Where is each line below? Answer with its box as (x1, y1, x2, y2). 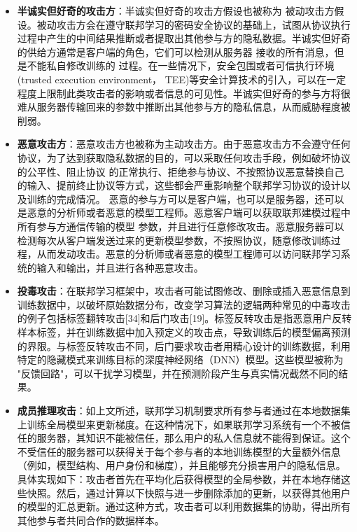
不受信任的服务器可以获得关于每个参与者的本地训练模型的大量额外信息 (17, 444, 341, 458)
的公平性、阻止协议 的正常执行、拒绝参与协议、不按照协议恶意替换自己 (17, 164, 344, 178)
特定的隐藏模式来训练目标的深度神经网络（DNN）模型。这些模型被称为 (17, 352, 344, 367)
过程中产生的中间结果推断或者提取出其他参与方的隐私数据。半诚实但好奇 (17, 31, 351, 45)
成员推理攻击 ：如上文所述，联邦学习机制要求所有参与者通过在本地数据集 (17, 403, 351, 418)
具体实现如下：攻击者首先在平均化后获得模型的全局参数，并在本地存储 (17, 472, 341, 486)
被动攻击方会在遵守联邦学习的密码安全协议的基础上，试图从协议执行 (36, 17, 351, 31)
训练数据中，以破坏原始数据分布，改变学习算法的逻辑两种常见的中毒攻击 (17, 297, 351, 311)
